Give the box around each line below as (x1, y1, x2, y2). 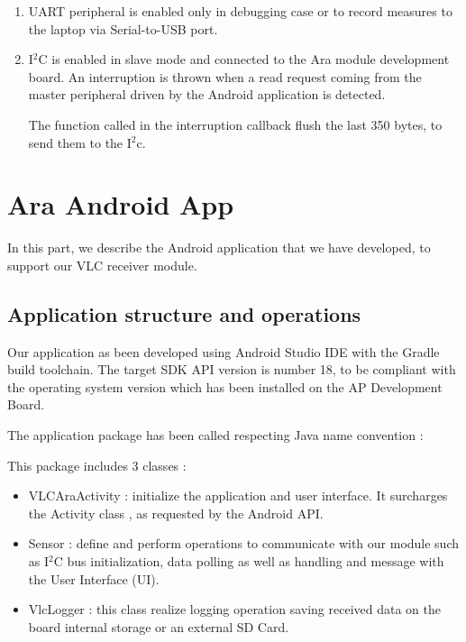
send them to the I (28, 133, 132, 151)
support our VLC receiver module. (7, 255, 197, 274)
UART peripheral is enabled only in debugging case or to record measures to (28, 2, 452, 20)
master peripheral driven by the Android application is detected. (28, 85, 386, 104)
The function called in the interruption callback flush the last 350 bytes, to (28, 115, 443, 133)
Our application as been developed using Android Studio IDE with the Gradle (7, 342, 440, 361)
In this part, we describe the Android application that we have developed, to (7, 238, 431, 257)
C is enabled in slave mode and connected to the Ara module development (38, 50, 450, 69)
